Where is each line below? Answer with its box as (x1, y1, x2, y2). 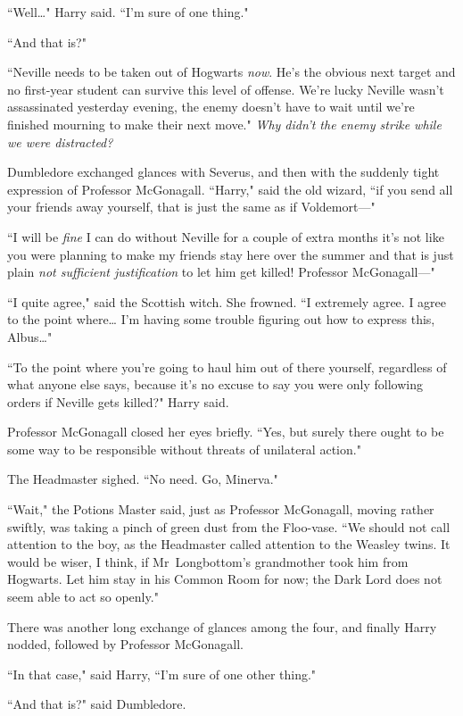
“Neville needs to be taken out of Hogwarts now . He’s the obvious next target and (7, 62, 456, 81)
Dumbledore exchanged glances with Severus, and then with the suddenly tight (7, 162, 440, 181)
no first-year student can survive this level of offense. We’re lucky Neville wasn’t (7, 79, 444, 98)
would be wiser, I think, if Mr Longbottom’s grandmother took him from (7, 552, 409, 570)
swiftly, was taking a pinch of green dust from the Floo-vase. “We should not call (7, 517, 451, 536)
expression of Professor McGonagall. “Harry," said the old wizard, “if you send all (7, 179, 453, 198)
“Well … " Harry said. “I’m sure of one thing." (7, 3, 249, 21)
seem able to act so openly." (7, 587, 159, 606)
